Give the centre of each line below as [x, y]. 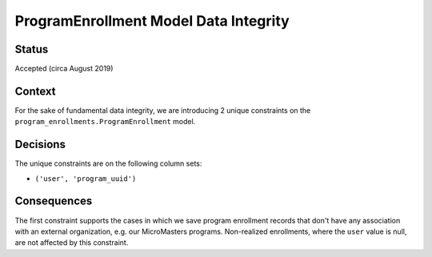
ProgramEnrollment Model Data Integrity [152, 21]
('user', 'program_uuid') [86, 179]
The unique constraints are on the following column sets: [108, 163]
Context [35, 91]
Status [32, 49]
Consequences [54, 201]
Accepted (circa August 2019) [64, 69]
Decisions [40, 145]
